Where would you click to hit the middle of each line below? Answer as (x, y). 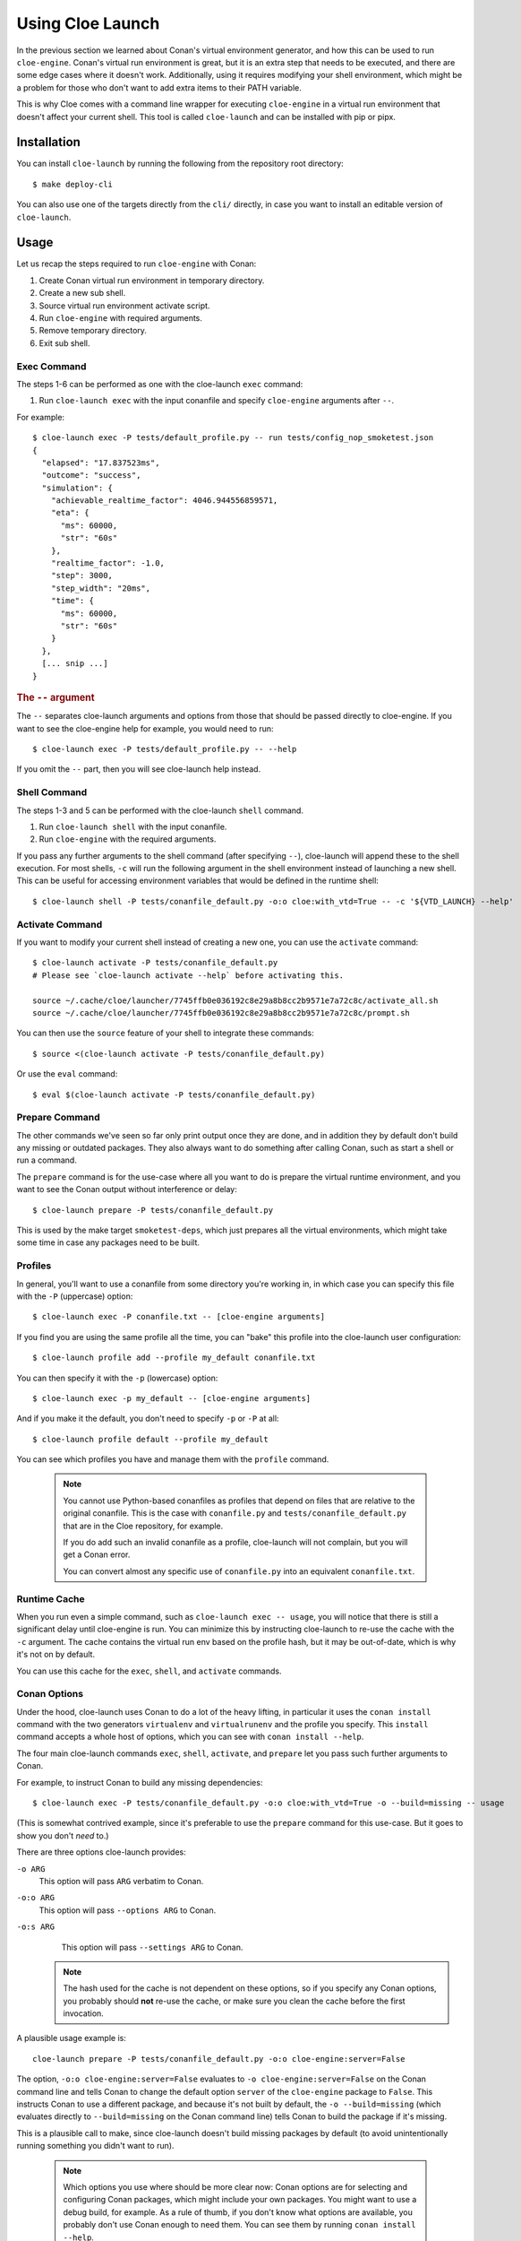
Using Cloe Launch (88, 23)
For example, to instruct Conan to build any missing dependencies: (140, 1782)
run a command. (47, 1160)
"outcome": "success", (91, 476)
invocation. (84, 2013)
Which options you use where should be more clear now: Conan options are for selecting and (235, 2186)
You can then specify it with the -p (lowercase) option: (117, 1378)
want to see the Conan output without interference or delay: (127, 1190)
